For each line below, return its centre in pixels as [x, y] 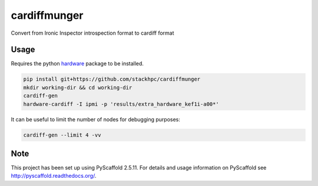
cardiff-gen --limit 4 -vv [62, 135]
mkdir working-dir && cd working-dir [78, 87]
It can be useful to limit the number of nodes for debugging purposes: [96, 119]
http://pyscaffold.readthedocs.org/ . [54, 176]
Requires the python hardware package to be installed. [77, 64]
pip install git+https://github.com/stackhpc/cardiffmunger [112, 79]
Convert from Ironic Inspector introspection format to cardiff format [92, 33]
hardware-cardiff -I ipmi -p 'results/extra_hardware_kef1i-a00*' [121, 104]
